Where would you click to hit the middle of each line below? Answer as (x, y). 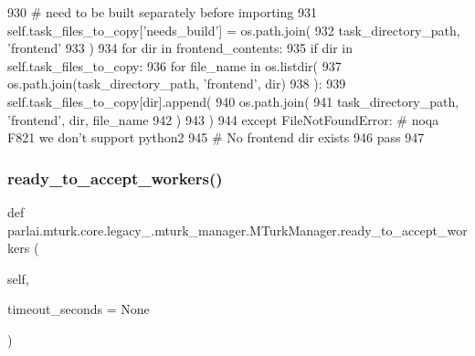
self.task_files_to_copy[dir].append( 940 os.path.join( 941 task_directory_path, (233, 101)
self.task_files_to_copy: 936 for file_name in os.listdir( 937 (174, 65)
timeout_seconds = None (79, 309)
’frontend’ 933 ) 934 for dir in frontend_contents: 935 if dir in (180, 48)
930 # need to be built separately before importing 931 (162, 12)
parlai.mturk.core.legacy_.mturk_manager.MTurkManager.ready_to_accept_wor (237, 230)
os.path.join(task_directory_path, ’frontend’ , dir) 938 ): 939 (177, 84)
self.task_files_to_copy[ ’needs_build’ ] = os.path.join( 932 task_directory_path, (234, 30)
